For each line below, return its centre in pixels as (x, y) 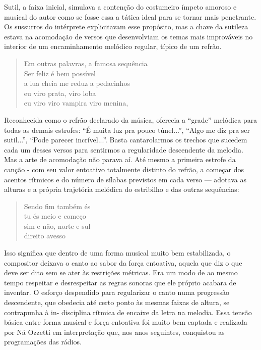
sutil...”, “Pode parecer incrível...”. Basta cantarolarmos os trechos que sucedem (126, 140)
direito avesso (45, 236)
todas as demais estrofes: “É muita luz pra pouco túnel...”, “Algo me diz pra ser (127, 130)
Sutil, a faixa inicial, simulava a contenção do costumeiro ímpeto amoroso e (120, 7)
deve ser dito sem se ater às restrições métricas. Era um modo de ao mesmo (121, 272)
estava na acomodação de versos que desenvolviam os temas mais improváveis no (128, 36)
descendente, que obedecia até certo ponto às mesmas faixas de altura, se (117, 302)
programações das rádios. (43, 342)
